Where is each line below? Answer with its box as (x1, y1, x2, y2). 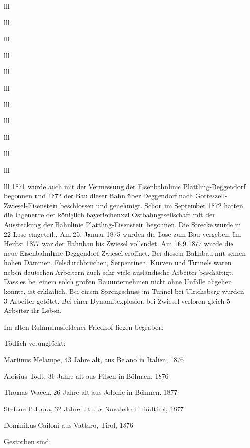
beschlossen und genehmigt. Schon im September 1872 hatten (60, 200, 243, 210)
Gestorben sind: (4, 436, 51, 446)
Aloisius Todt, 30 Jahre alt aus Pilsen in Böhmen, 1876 (4, 370, 169, 381)
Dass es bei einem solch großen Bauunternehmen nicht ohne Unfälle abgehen (4, 276, 232, 287)
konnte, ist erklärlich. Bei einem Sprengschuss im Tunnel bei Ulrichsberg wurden (4, 286, 244, 296)
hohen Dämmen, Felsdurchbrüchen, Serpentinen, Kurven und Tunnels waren (4, 257, 232, 268)
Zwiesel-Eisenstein (4, 200, 58, 210)
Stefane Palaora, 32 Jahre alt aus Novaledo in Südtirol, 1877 (4, 403, 184, 413)
